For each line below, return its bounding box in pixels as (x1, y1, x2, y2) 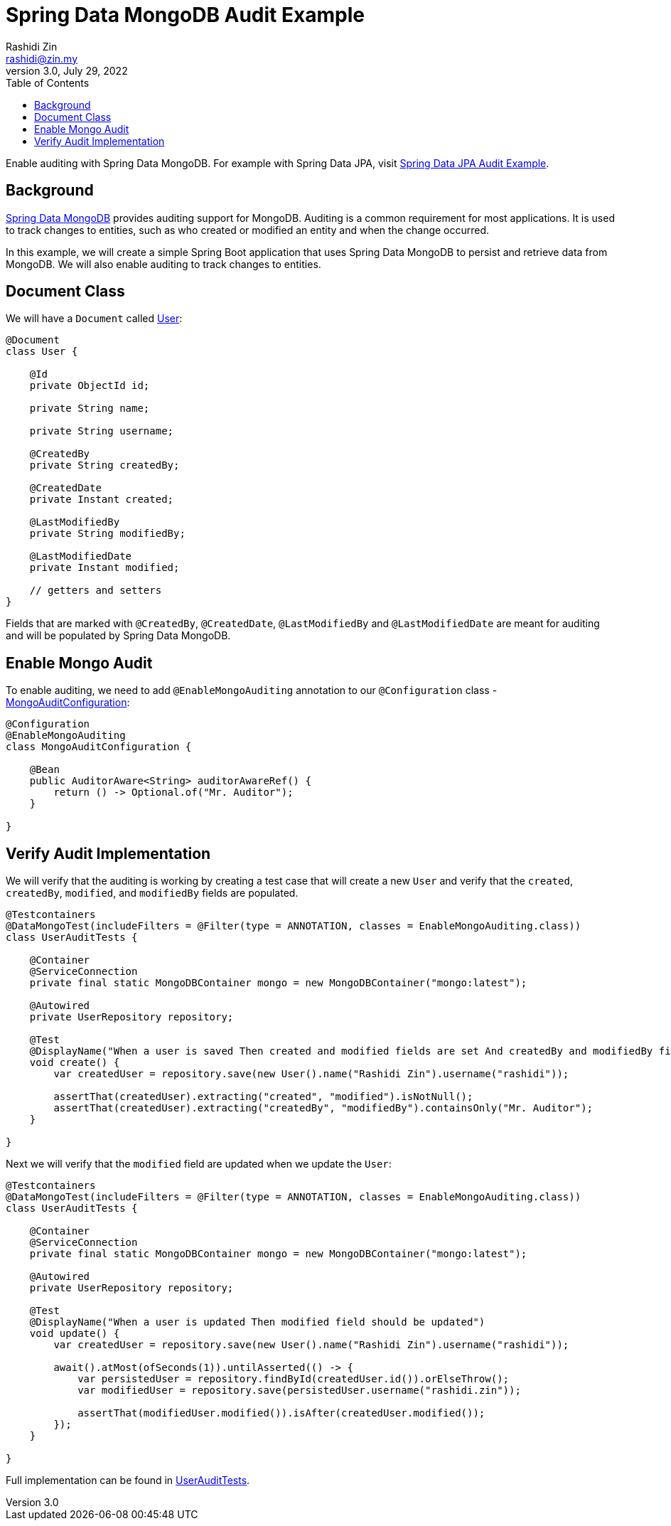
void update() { (29, 1328, 120, 1340)
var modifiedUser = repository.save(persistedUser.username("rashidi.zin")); (77, 1384, 521, 1397)
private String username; (29, 425, 174, 437)
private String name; (29, 402, 150, 415)
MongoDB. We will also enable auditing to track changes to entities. (6, 257, 321, 270)
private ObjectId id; (29, 380, 150, 392)
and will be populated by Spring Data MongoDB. (6, 629, 231, 642)
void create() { (29, 1057, 120, 1069)
